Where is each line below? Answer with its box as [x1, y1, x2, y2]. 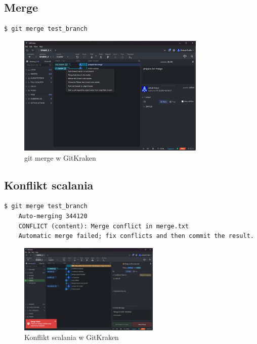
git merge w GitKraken [24, 152, 96, 163]
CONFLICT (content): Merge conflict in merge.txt [18, 222, 189, 230]
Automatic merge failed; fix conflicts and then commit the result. [18, 232, 254, 240]
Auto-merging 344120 [18, 213, 88, 220]
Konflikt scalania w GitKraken [24, 332, 119, 342]
